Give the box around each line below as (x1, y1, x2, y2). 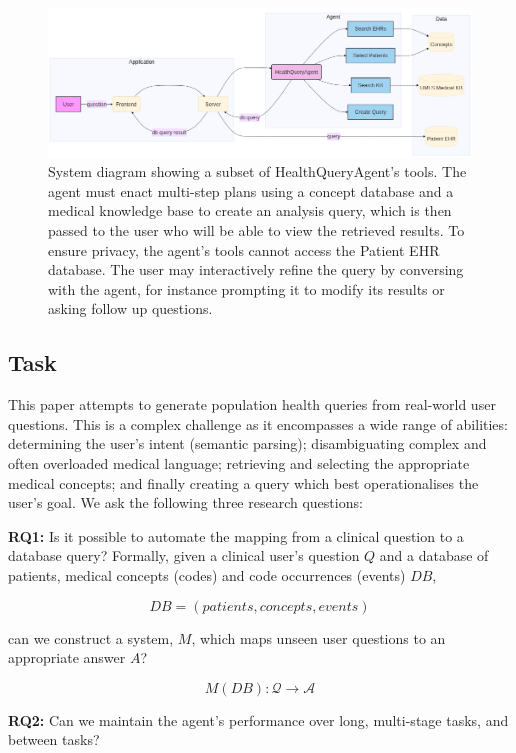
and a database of (379, 545, 489, 566)
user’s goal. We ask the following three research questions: (8, 492, 363, 513)
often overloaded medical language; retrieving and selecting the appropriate (8, 453, 470, 473)
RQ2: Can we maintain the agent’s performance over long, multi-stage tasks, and (8, 709, 509, 730)
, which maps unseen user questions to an (191, 627, 446, 648)
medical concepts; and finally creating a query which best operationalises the (8, 472, 479, 493)
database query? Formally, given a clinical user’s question (8, 545, 360, 566)
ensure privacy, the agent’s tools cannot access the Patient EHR (48, 239, 440, 260)
